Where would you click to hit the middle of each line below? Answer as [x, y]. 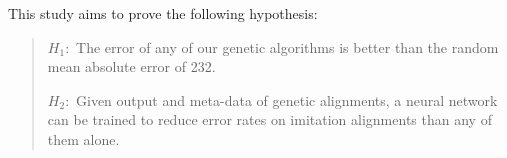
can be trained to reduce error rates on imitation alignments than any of [269, 119]
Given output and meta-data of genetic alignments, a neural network [287, 99]
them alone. [83, 138]
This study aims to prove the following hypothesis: [163, 13]
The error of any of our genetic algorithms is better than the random [287, 46]
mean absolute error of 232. [131, 66]
